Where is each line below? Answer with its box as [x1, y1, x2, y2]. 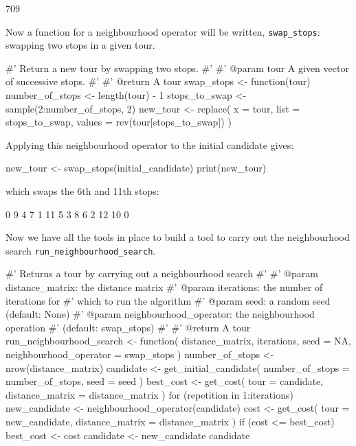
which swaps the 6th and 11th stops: [5, 184, 159, 198]
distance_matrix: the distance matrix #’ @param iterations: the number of [5, 280, 323, 294]
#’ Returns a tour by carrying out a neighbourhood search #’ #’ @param [5, 266, 318, 281]
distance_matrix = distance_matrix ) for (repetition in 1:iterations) [5, 387, 293, 401]
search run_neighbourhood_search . [5, 243, 156, 257]
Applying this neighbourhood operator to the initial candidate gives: [5, 137, 294, 152]
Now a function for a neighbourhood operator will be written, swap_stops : [5, 24, 320, 38]
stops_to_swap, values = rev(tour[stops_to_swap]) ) [5, 115, 232, 129]
